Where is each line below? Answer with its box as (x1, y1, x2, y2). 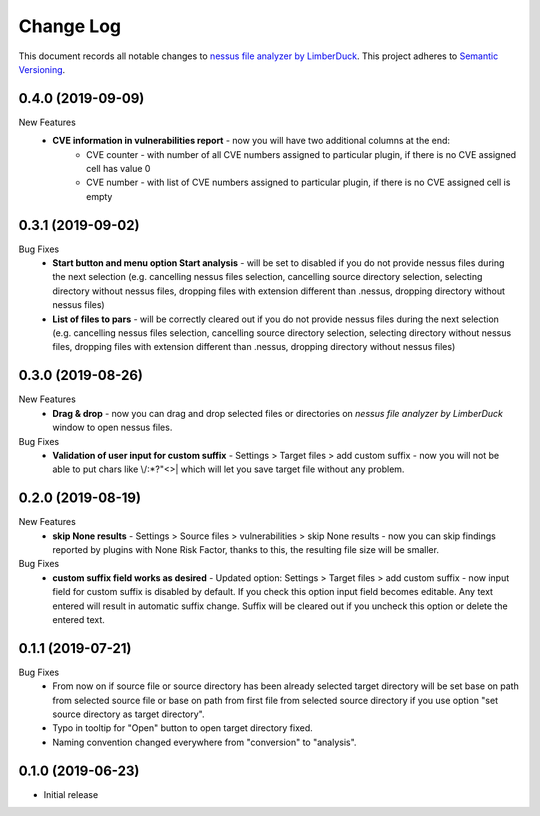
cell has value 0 (86, 163, 151, 175)
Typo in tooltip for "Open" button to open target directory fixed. (52, 722, 314, 734)
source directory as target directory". (52, 708, 205, 720)
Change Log (18, 15, 122, 37)
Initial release (43, 788, 99, 800)
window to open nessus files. (52, 421, 173, 434)
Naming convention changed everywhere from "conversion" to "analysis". (52, 736, 357, 748)
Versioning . (18, 63, 66, 75)
